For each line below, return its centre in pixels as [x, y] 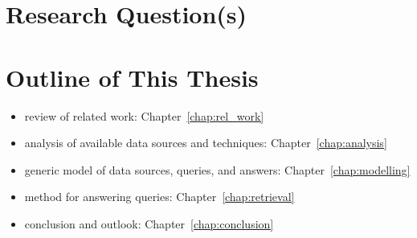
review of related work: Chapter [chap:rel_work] [144, 115]
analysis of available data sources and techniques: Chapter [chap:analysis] [206, 143]
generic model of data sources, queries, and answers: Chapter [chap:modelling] [217, 169]
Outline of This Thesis [132, 77]
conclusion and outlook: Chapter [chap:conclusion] [149, 223]
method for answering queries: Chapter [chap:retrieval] [159, 197]
